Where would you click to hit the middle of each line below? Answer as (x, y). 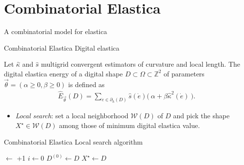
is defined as (86, 84)
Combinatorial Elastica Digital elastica (62, 47)
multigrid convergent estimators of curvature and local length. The (141, 64)
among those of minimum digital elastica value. (130, 125)
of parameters (184, 73)
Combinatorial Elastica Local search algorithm (73, 141)
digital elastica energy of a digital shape (64, 73)
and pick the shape (201, 116)
